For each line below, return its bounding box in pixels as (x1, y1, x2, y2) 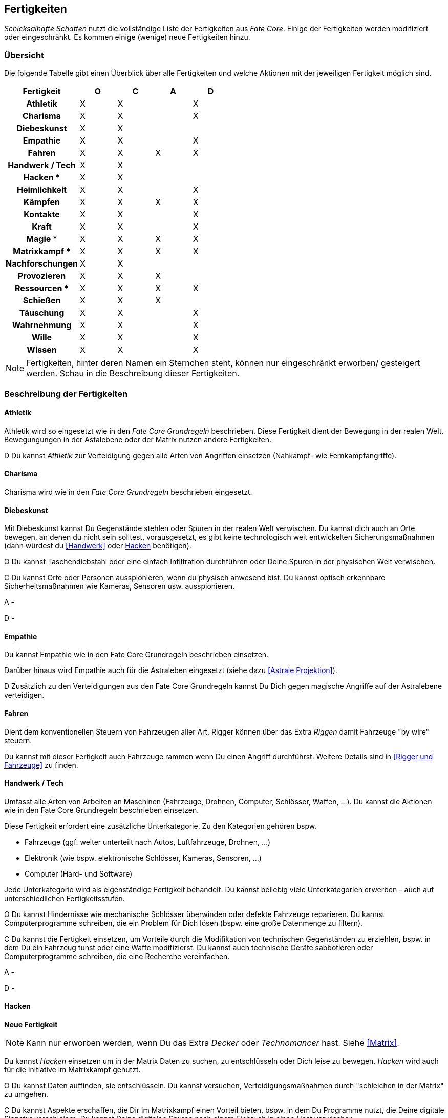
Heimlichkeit (16, 185, 67, 195)
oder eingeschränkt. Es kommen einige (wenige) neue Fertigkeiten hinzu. (4, 33, 250, 42)
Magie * (26, 234, 57, 245)
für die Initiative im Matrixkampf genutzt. (4, 1065, 141, 1074)
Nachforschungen (6, 258, 78, 269)
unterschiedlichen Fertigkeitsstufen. (4, 893, 125, 903)
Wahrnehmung (12, 320, 72, 331)
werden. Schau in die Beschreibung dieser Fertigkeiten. (26, 368, 240, 379)
